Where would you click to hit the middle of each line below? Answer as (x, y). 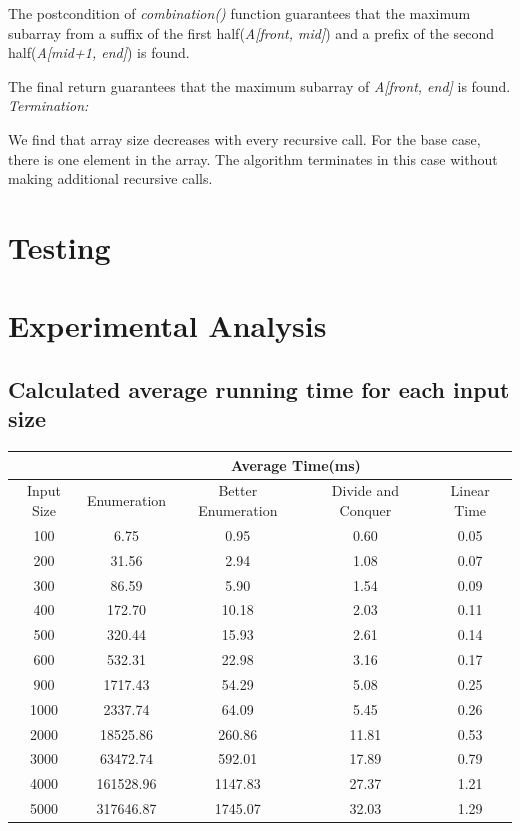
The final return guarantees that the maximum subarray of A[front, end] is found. (259, 85)
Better (238, 490)
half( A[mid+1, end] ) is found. (99, 52)
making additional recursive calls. (110, 178)
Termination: (48, 105)
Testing (59, 246)
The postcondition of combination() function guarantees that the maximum (239, 13)
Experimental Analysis (167, 325)
